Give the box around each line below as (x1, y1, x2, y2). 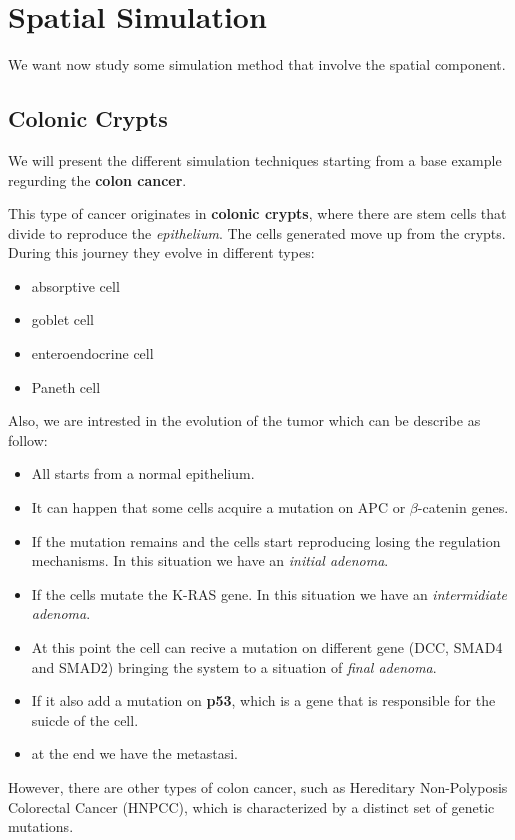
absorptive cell (31, 275, 120, 296)
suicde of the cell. (31, 709, 139, 730)
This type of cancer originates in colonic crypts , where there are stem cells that (8, 203, 507, 224)
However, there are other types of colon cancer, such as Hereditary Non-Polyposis (8, 776, 508, 797)
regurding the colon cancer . (8, 169, 187, 190)
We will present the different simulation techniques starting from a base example (8, 149, 502, 170)
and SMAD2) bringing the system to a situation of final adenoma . (31, 656, 437, 677)
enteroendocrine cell (31, 343, 154, 364)
